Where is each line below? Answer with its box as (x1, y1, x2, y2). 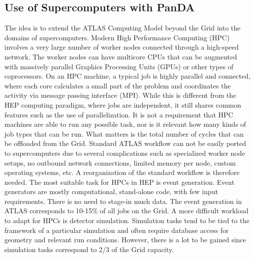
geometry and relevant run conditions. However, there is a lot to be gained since (4, 234, 246, 245)
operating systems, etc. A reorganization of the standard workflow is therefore (4, 167, 240, 177)
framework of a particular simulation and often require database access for (4, 225, 229, 235)
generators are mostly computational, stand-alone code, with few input (4, 186, 218, 197)
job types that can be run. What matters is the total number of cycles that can (4, 128, 244, 139)
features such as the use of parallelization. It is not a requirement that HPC (4, 109, 233, 119)
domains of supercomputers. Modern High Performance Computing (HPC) (4, 32, 230, 42)
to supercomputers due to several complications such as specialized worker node (4, 147, 245, 158)
